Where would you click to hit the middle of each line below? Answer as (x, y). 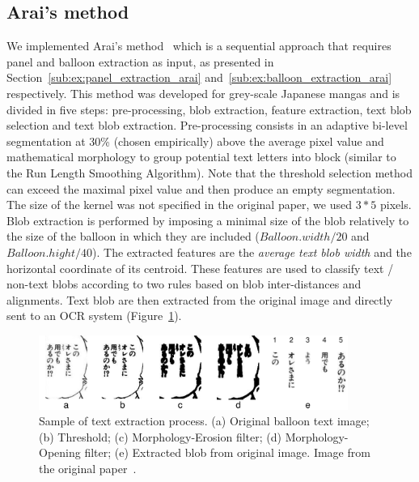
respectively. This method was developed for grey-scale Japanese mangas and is (203, 93)
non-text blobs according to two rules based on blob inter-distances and (184, 284)
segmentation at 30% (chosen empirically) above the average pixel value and (195, 141)
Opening (60, 452)
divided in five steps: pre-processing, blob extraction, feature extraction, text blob (209, 109)
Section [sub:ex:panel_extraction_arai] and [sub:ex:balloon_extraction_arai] (199, 77)
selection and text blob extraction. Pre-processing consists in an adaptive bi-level (207, 125)
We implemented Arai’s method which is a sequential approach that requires (199, 46)
